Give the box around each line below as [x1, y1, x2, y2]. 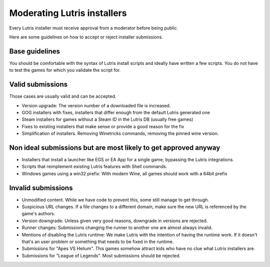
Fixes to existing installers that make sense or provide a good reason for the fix [21, 123, 184, 129]
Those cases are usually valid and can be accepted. [9, 93, 116, 99]
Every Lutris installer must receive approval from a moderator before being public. [9, 25, 178, 31]
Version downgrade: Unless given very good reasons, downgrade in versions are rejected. [21, 218, 208, 224]
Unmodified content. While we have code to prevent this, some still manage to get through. [21, 197, 209, 203]
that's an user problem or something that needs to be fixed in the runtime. [21, 239, 174, 245]
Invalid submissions [9, 184, 73, 192]
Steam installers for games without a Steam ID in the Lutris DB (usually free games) [21, 116, 193, 122]
